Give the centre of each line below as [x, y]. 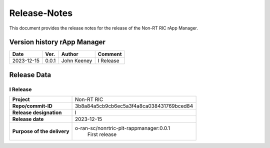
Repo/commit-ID [32, 106]
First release [102, 134]
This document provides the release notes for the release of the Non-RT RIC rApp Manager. [104, 28]
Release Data [30, 75]
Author [70, 54]
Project [21, 99]
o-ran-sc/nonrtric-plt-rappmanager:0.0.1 [123, 128]
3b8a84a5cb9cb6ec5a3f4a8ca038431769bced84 [134, 106]
